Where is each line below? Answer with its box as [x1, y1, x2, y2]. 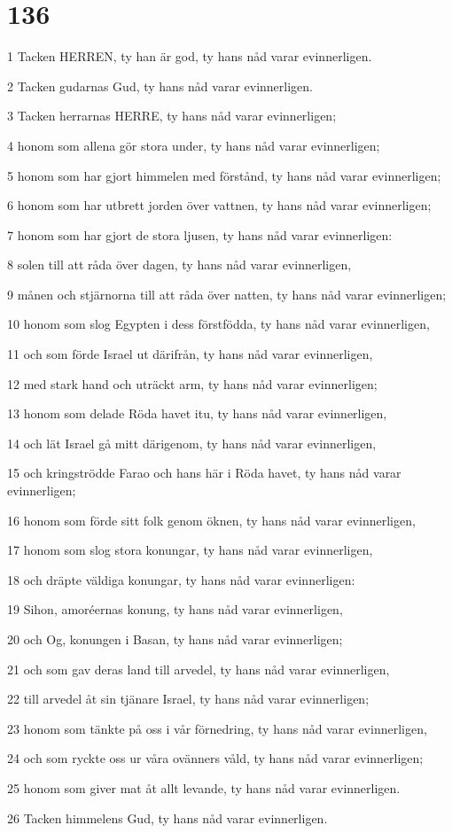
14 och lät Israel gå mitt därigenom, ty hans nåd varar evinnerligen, [7, 433, 377, 452]
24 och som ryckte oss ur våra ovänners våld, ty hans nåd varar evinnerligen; [7, 749, 424, 767]
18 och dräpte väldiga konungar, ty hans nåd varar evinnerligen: [7, 570, 355, 588]
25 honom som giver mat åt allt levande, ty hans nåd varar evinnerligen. [7, 778, 401, 797]
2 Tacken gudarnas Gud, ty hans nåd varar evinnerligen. [7, 76, 314, 95]
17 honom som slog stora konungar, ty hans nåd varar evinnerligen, [7, 541, 373, 559]
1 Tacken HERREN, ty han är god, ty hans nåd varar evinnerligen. [7, 47, 372, 66]
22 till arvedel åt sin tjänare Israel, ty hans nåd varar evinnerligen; [7, 689, 370, 708]
